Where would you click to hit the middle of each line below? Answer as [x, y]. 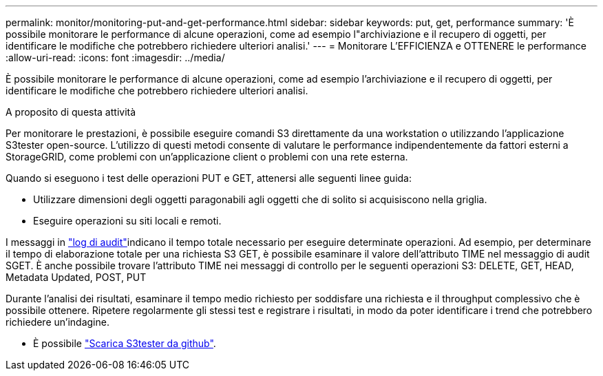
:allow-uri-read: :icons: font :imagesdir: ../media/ [115, 58]
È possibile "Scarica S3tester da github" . [125, 343]
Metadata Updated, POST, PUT [76, 277]
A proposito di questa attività [71, 112]
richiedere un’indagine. [57, 322]
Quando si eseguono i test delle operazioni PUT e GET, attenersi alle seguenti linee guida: [209, 178]
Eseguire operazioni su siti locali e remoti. [127, 221]
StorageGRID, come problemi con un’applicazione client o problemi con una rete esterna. [207, 157]
